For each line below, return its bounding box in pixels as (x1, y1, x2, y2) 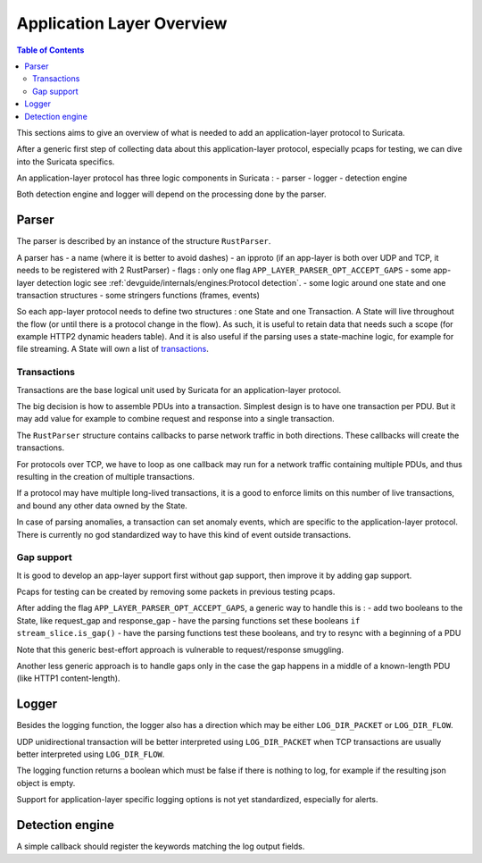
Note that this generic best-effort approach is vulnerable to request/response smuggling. (16, 644, 344, 655)
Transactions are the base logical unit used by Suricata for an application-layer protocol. (16, 384, 342, 395)
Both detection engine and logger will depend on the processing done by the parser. (16, 189, 327, 200)
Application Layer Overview (16, 13, 228, 33)
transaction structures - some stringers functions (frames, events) (16, 289, 261, 300)
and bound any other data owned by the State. (16, 500, 187, 511)
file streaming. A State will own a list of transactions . (16, 344, 210, 355)
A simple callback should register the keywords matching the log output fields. (16, 841, 305, 852)
